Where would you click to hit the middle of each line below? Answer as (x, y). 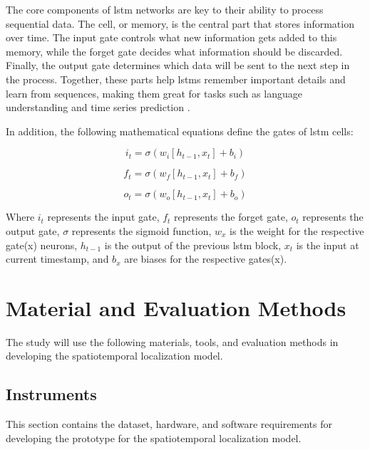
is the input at (328, 245)
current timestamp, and (57, 259)
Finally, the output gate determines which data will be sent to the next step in (178, 65)
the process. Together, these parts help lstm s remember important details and (176, 79)
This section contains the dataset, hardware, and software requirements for (169, 424)
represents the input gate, (103, 217)
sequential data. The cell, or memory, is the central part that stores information (180, 23)
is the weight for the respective (297, 230)
